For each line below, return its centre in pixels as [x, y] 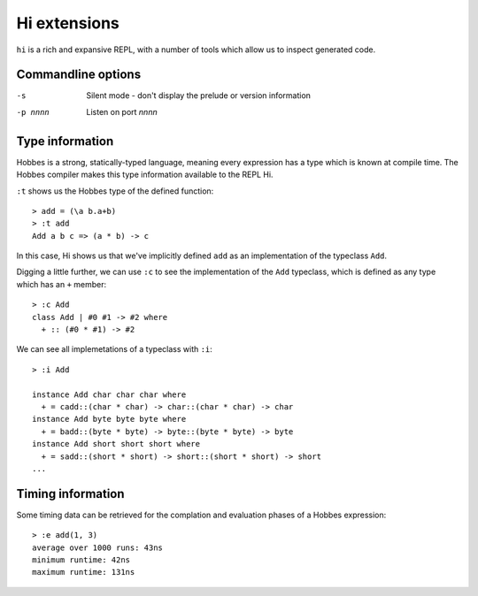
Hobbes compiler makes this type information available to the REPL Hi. [145, 175]
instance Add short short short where [116, 444]
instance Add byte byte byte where [109, 419]
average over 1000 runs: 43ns [98, 547]
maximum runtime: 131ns [84, 572]
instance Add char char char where [109, 394]
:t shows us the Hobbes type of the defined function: [115, 191]
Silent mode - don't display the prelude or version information [199, 96]
